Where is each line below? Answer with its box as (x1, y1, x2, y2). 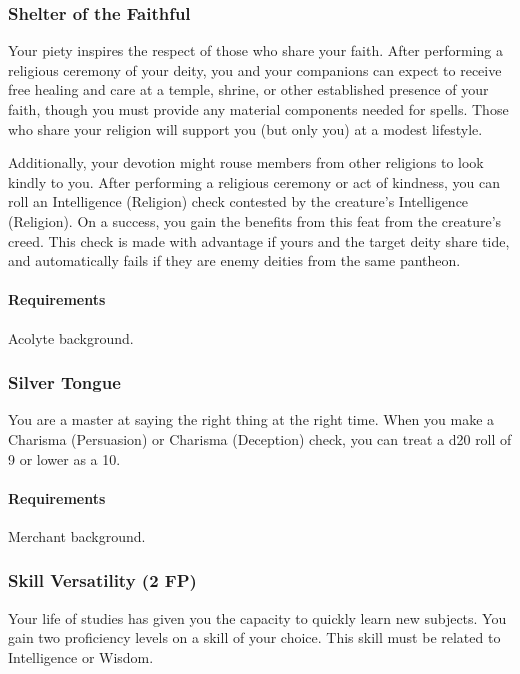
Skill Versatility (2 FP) (8, 568, 197, 593)
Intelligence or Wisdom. (8, 646, 154, 667)
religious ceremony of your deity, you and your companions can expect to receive (8, 59, 502, 80)
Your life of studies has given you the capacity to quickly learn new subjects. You (8, 607, 507, 628)
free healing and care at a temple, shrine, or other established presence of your (8, 79, 489, 100)
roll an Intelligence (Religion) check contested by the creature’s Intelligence (8, 191, 469, 212)
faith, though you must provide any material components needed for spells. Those (8, 99, 509, 119)
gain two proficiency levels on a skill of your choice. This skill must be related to (8, 627, 501, 648)
